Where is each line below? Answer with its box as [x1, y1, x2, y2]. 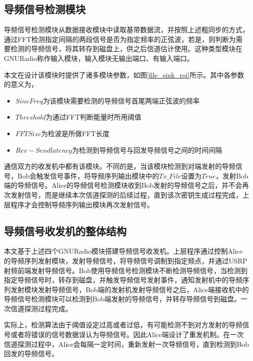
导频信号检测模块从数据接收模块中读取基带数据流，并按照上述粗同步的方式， [4, 24, 249, 35]
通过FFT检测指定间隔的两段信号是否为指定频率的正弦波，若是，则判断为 [4, 34, 236, 44]
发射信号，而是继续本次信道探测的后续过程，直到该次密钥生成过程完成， [10, 189, 242, 200]
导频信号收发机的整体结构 [4, 223, 126, 238]
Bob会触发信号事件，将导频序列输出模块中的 [17, 170, 159, 180]
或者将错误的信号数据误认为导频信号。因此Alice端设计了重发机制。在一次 [10, 329, 244, 340]
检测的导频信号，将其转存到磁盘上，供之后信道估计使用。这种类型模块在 [10, 43, 242, 54]
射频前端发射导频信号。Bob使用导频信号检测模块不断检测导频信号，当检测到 [4, 265, 248, 275]
